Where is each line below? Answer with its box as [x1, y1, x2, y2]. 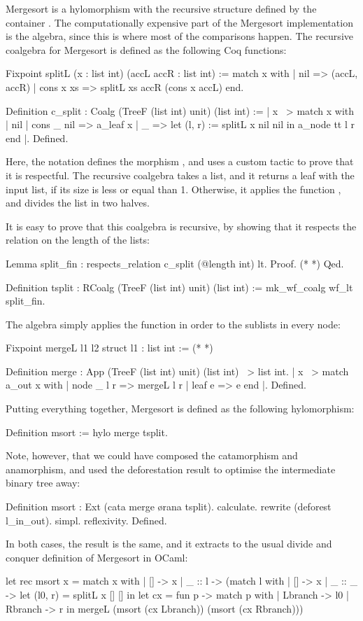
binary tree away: [6, 475, 80, 490]
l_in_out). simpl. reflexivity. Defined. [6, 512, 167, 527]
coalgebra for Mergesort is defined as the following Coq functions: [6, 42, 287, 57]
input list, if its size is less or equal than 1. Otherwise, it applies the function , [6, 181, 341, 196]
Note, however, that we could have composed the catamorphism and [6, 448, 298, 463]
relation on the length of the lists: [6, 232, 150, 247]
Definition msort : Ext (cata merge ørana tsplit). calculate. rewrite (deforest [6, 499, 332, 514]
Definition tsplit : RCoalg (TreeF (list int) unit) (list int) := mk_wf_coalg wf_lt [6, 279, 353, 294]
